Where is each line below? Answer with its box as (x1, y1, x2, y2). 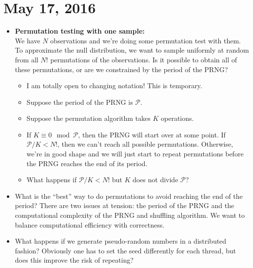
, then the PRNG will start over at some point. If (78, 129, 226, 139)
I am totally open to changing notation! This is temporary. (26, 80, 202, 91)
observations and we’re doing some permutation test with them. (50, 35, 241, 45)
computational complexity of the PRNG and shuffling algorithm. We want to (15, 210, 245, 220)
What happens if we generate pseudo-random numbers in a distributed (15, 236, 227, 246)
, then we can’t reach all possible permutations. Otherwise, (57, 139, 234, 149)
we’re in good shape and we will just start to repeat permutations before (26, 149, 244, 159)
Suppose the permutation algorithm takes (26, 113, 151, 123)
